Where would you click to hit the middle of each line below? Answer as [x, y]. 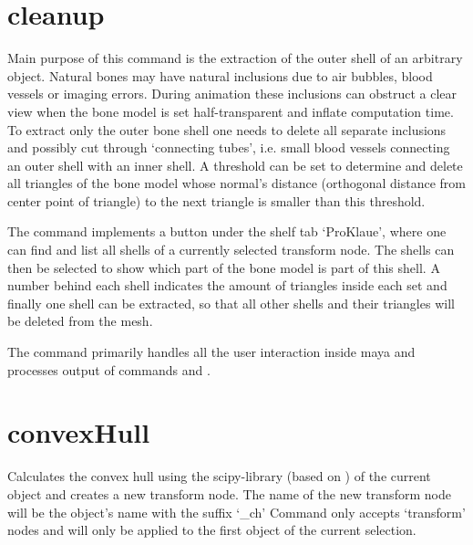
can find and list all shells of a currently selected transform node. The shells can [231, 250]
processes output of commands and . [109, 369]
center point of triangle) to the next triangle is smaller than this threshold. [216, 200]
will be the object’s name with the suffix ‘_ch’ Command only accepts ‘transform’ [236, 512]
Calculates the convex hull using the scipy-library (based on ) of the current [219, 476]
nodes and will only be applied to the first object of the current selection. [212, 530]
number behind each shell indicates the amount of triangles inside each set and [227, 285]
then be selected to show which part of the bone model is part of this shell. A [224, 267]
